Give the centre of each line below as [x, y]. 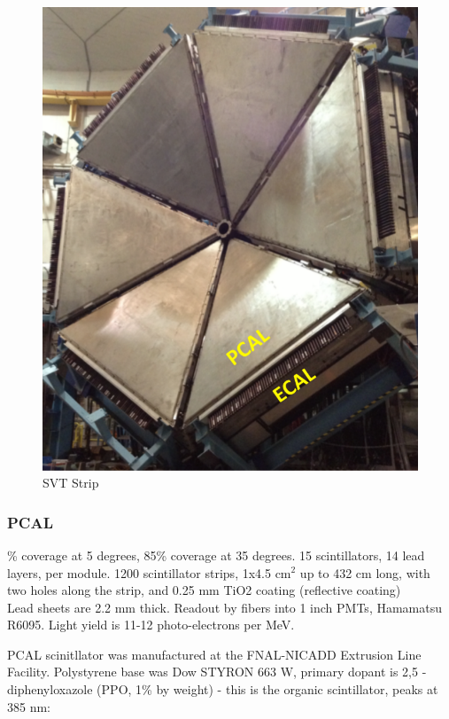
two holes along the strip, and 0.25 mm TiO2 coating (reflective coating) [204, 590]
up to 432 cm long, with [365, 572]
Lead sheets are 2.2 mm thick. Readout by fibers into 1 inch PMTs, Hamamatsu [225, 607]
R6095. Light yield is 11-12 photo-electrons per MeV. [151, 625]
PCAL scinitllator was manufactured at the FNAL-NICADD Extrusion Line [214, 654]
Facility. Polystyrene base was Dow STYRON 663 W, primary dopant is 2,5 [213, 672]
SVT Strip [71, 483]
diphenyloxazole [50, 689]
